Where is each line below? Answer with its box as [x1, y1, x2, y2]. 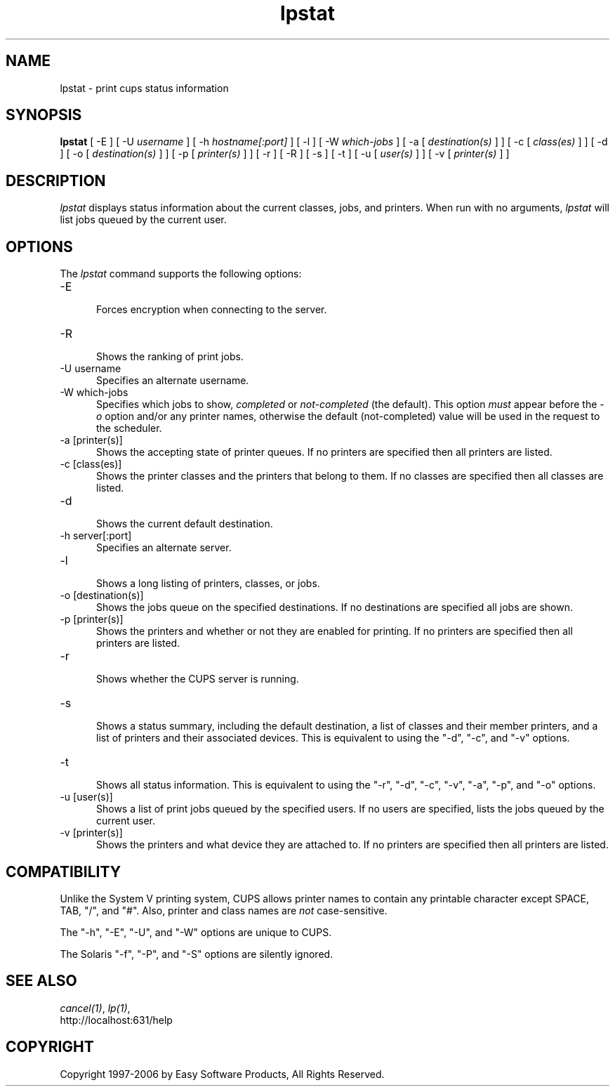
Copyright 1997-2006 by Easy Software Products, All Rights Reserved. [60, 1067, 385, 1080]
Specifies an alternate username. [96, 374, 249, 387]
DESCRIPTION [6, 171, 106, 190]
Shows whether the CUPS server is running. [96, 673, 299, 685]
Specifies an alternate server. [96, 541, 232, 554]
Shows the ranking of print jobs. [96, 350, 244, 363]
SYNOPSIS [6, 106, 82, 124]
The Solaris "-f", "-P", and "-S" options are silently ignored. [60, 947, 333, 960]
